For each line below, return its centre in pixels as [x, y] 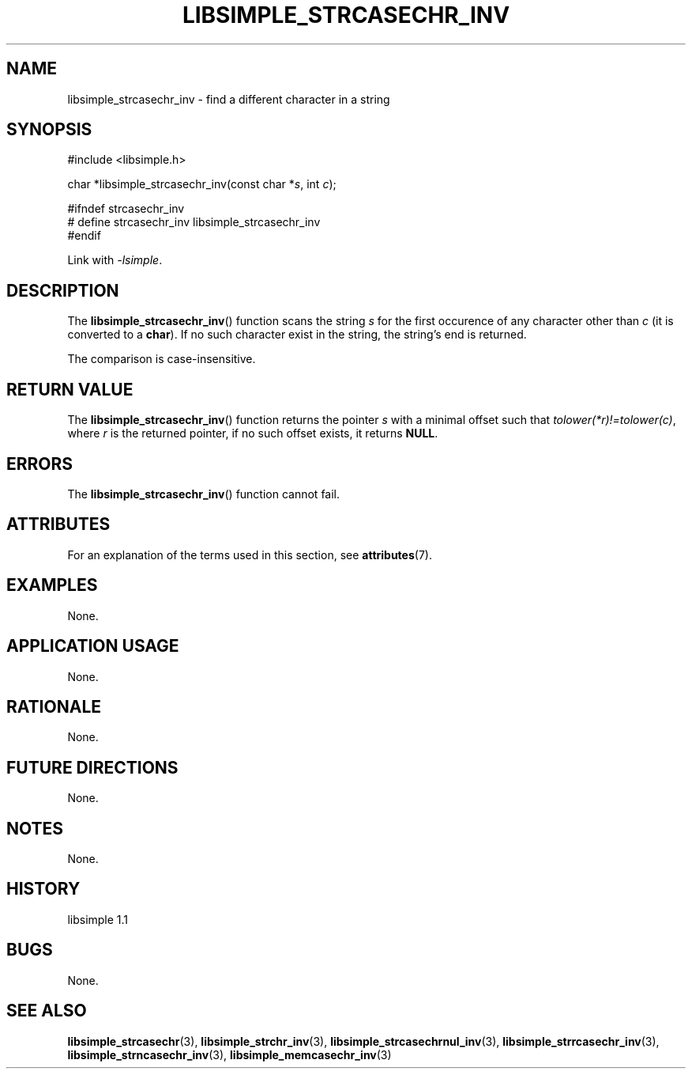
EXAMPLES [52, 585]
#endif [84, 236]
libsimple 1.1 [98, 919]
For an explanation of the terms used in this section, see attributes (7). [250, 555]
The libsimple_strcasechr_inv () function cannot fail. [204, 494]
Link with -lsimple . [115, 260]
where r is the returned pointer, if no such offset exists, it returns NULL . [253, 433]
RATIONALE [54, 706]
